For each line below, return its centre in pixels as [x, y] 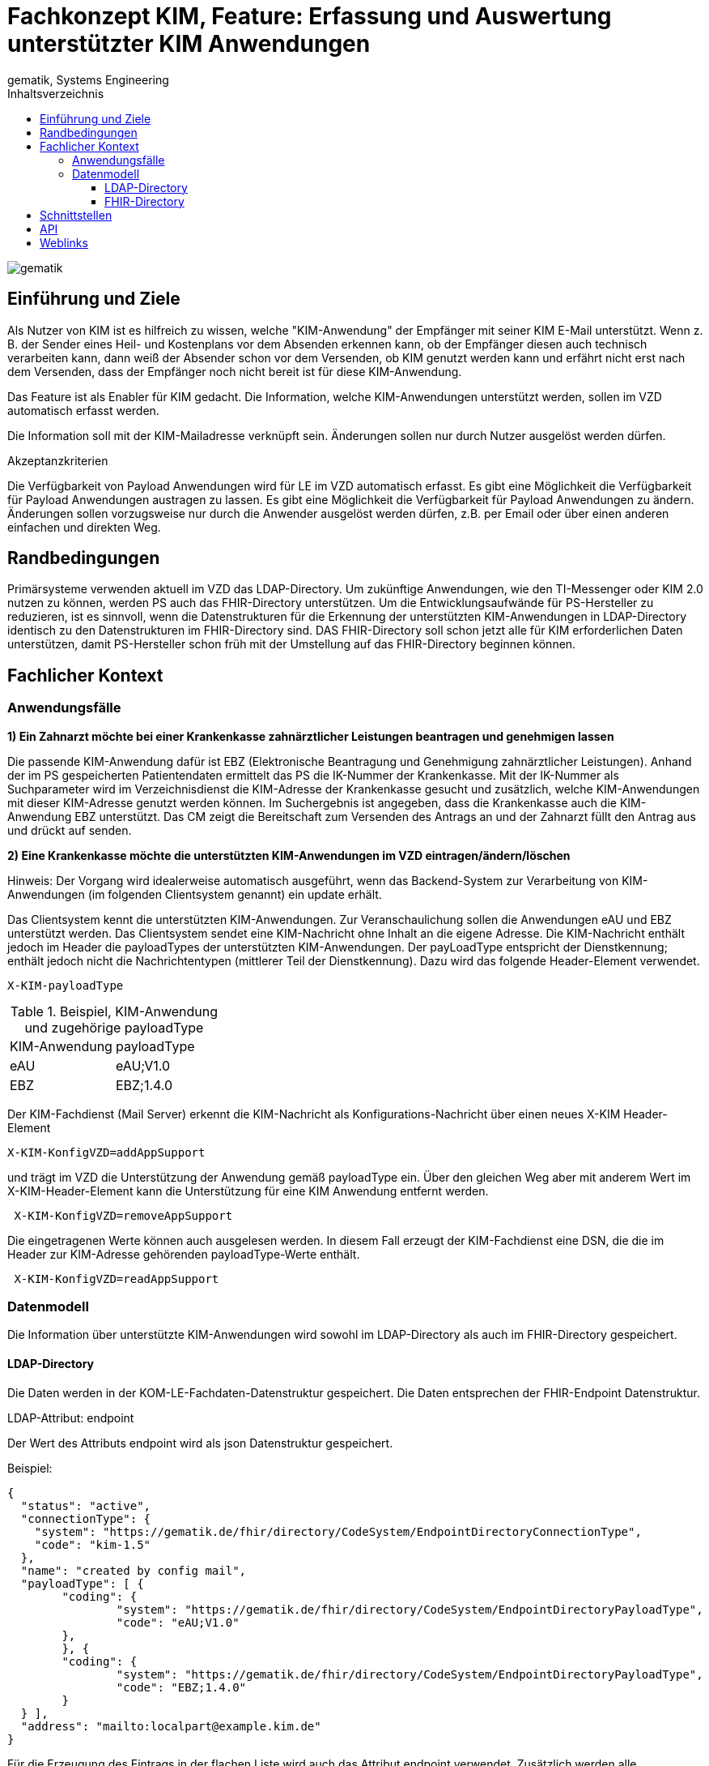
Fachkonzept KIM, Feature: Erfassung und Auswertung [310, 16]
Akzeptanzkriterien [58, 460]
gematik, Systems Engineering [88, 79]
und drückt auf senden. [70, 830]
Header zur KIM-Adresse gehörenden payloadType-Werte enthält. [184, 1254]
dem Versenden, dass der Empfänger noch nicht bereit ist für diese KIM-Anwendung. [235, 371]
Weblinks [64, 242]
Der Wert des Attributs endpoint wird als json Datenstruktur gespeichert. [200, 1443]
